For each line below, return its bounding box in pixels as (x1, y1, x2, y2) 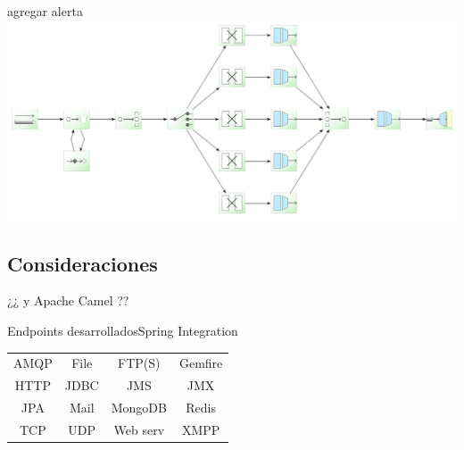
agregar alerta (7, 2, 83, 20)
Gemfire (178, 354, 223, 372)
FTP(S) (118, 354, 161, 372)
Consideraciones (7, 249, 158, 277)
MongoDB (111, 397, 167, 416)
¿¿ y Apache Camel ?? (7, 291, 129, 310)
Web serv (113, 420, 165, 438)
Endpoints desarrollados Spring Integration (7, 321, 238, 339)
